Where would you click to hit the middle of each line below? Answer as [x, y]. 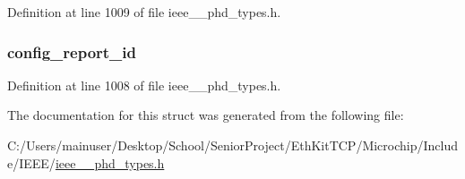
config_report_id [72, 51]
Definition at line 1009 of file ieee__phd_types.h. [144, 12]
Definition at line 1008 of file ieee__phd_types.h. [144, 85]
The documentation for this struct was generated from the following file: [206, 115]
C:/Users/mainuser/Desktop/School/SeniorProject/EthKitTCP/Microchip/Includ [233, 145]
